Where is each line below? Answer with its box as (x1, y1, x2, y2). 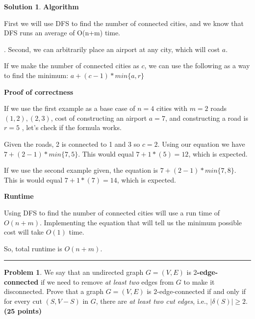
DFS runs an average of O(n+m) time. (4, 27, 120, 38)
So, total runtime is (4, 243, 62, 253)
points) (17, 305, 42, 316)
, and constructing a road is (165, 112, 248, 123)
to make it (183, 276, 215, 287)
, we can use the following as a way (144, 60, 250, 71)
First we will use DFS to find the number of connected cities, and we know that (4, 18, 244, 28)
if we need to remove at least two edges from (40, 276, 174, 287)
